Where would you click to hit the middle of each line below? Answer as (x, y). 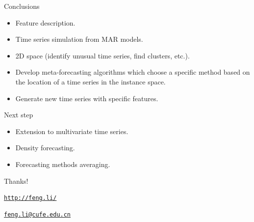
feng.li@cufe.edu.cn (38, 214)
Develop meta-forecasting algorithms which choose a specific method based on (133, 72)
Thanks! (16, 180)
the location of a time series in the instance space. (90, 81)
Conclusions (22, 6)
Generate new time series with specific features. (87, 98)
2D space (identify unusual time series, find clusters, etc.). (102, 55)
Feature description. (45, 22)
